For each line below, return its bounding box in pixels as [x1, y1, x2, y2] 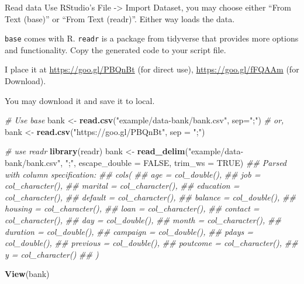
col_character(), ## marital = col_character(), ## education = [5, 179, 240, 192]
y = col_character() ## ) [5, 248, 99, 260]
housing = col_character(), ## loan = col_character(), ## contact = [5, 202, 260, 214]
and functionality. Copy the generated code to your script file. [5, 43, 226, 56]
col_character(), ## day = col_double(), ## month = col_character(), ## [5, 213, 281, 226]
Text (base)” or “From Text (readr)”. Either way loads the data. [5, 12, 235, 25]
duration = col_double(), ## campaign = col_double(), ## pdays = [5, 225, 254, 237]
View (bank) [5, 268, 50, 280]
